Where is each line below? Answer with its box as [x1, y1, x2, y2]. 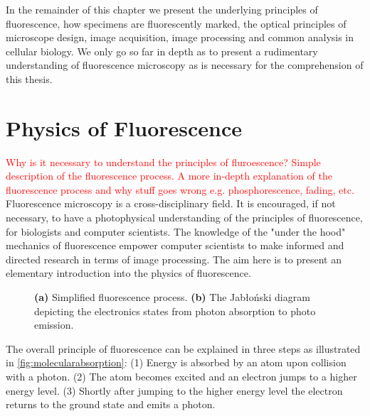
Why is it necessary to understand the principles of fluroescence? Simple [6, 154, 321, 169]
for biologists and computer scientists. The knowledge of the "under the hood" [6, 224, 346, 239]
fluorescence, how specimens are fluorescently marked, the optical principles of [6, 16, 347, 31]
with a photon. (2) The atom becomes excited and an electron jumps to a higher [6, 369, 357, 383]
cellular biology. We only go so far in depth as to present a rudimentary [6, 43, 318, 58]
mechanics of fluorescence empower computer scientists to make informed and [6, 238, 344, 253]
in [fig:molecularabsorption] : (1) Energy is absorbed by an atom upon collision [6, 355, 347, 370]
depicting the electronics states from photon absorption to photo [34, 303, 316, 318]
